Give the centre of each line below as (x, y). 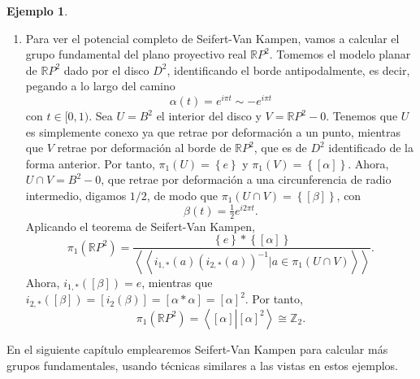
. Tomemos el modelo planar (340, 54)
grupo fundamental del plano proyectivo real (136, 54)
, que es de (280, 148)
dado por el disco (106, 70)
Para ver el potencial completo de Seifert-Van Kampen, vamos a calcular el (212, 38)
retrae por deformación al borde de (144, 148)
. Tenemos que (362, 116)
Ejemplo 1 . (37, 11)
